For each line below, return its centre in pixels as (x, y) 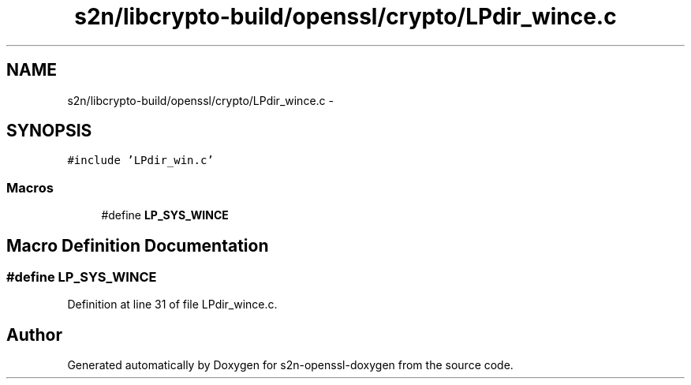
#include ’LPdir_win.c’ (140, 161)
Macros (30, 187)
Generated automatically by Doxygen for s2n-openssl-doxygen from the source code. (290, 365)
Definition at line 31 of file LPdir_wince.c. (172, 305)
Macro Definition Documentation (138, 245)
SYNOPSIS (49, 131)
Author (34, 335)
